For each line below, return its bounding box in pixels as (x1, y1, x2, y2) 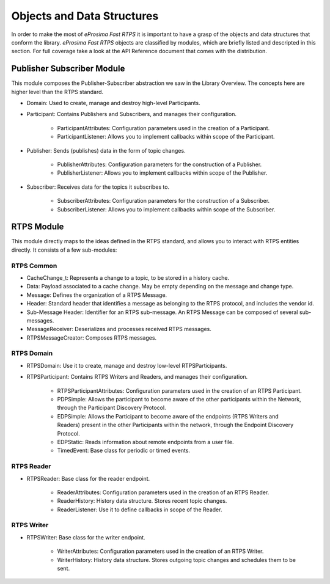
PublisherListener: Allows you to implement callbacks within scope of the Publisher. (57, 169, 268, 177)
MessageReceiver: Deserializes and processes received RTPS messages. (26, 326, 212, 333)
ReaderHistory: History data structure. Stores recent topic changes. (57, 497, 227, 505)
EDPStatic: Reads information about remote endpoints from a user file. (57, 438, 235, 445)
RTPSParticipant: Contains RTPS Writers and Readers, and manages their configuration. (26, 373, 248, 381)
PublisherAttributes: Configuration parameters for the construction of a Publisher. (57, 161, 262, 168)
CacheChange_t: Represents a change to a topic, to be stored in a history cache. (26, 274, 229, 281)
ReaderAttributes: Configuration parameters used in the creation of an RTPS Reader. (57, 489, 269, 496)
